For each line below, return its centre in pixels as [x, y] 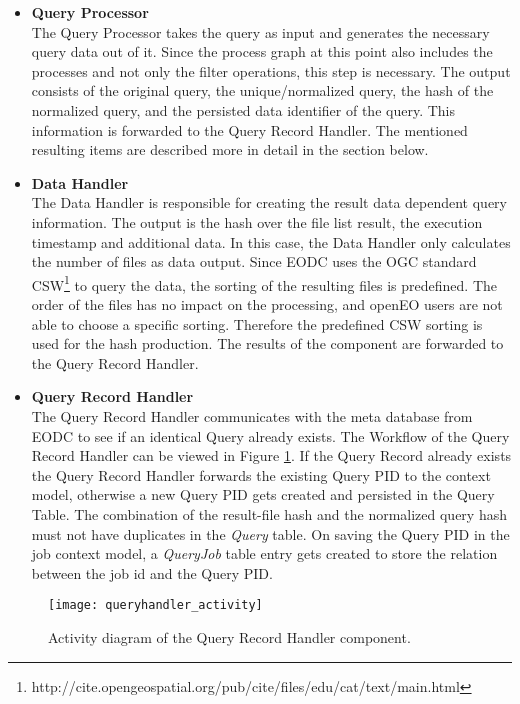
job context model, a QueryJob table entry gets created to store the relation [264, 553]
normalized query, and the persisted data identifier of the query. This [243, 109]
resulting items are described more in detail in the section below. [230, 149]
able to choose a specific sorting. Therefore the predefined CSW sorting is [257, 323]
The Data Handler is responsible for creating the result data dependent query [269, 202]
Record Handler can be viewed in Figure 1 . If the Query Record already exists [271, 455]
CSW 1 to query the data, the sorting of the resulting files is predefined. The [264, 283]
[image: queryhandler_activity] [155, 605]
